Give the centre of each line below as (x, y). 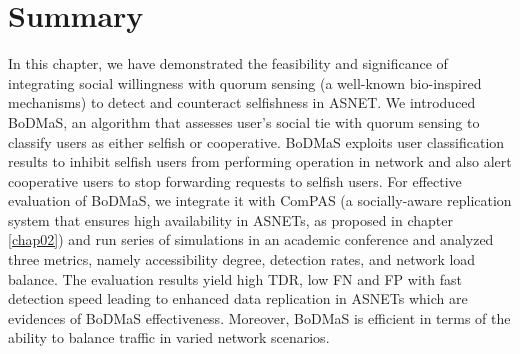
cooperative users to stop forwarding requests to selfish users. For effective (235, 180)
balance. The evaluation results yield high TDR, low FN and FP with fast (235, 278)
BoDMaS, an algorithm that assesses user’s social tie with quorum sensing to (244, 121)
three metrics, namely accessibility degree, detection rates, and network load (242, 259)
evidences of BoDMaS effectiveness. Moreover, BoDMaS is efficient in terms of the (259, 317)
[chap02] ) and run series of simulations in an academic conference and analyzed (251, 239)
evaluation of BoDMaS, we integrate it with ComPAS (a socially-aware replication (260, 200)
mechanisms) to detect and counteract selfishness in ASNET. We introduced (242, 102)
